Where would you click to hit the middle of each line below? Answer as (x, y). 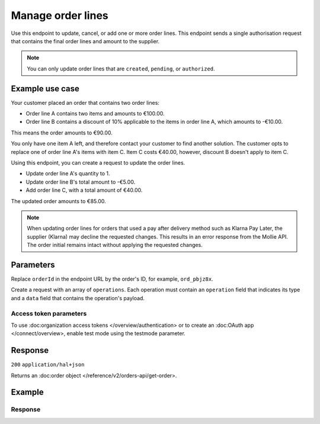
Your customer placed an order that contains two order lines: (85, 102)
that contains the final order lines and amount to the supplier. (85, 41)
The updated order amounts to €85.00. (58, 201)
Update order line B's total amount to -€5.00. (81, 182)
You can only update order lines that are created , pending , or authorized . (121, 69)
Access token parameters (49, 313)
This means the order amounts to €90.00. (62, 133)
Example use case (45, 89)
